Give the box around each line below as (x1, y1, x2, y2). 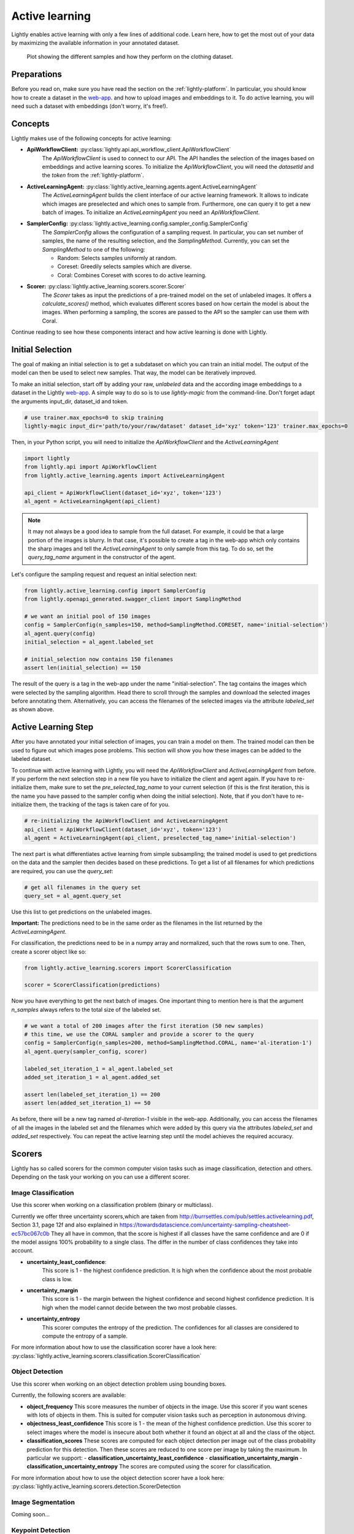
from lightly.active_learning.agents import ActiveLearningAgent (24, 472, 225, 479)
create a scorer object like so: (11, 948, 87, 955)
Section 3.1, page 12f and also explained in (11, 1221, 119, 1228)
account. (11, 1247, 34, 1254)
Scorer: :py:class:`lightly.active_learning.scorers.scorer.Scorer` (26, 283, 187, 290)
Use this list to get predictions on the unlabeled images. (11, 908, 152, 915)
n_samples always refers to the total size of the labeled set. (11, 1006, 162, 1013)
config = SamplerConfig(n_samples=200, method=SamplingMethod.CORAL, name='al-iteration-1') (24, 1039, 312, 1046)
